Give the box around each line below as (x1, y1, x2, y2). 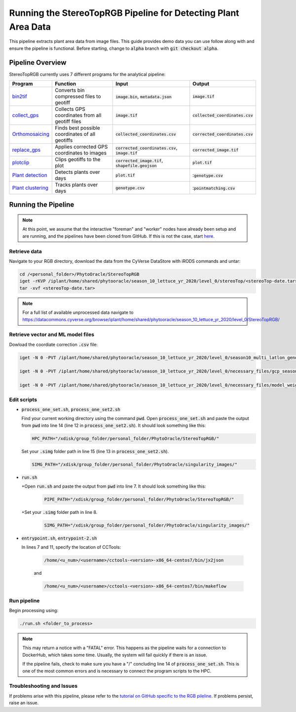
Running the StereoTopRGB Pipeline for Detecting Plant (9, 7, 239, 18)
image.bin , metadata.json (115, 93, 172, 100)
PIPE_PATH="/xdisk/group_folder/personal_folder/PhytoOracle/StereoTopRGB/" (44, 497, 234, 503)
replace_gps (12, 146, 41, 153)
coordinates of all (55, 131, 96, 138)
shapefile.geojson (115, 163, 157, 168)
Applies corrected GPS (55, 143, 108, 150)
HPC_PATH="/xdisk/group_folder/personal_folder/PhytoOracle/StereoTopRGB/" (32, 435, 220, 441)
